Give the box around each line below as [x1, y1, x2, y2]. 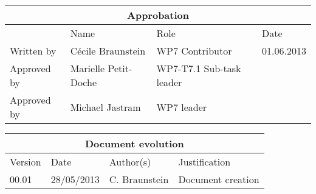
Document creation [178, 172, 259, 186]
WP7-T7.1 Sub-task [156, 61, 241, 75]
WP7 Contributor [156, 44, 232, 58]
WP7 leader [156, 99, 207, 114]
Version [10, 155, 41, 169]
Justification [178, 155, 231, 169]
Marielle [70, 61, 105, 75]
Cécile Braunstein [70, 44, 146, 58]
